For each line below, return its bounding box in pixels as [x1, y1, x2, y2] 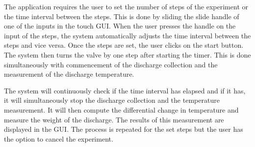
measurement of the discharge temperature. [4, 69, 134, 79]
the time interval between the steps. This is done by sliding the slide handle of [4, 11, 239, 21]
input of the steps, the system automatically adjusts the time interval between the [4, 30, 251, 40]
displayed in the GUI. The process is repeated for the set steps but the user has [4, 124, 243, 134]
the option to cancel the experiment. [4, 133, 113, 144]
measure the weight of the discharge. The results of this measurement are [4, 114, 224, 124]
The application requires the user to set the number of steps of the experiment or [4, 1, 248, 11]
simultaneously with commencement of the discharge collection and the [4, 59, 218, 69]
